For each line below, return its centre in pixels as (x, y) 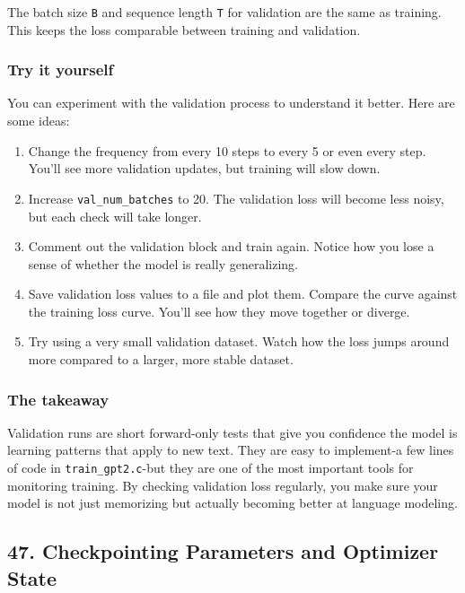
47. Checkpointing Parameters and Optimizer (223, 551)
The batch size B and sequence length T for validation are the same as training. (224, 12)
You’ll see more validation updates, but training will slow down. (204, 168)
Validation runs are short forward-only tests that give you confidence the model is (232, 432)
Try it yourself (61, 70)
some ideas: (39, 121)
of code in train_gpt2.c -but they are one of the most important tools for (211, 468)
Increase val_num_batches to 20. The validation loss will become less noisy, (236, 198)
